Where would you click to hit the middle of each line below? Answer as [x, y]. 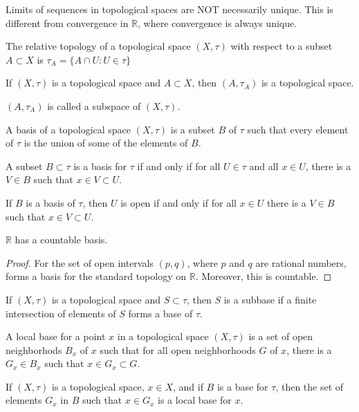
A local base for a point [56, 336]
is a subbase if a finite [270, 299]
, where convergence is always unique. [218, 22]
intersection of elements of [61, 313]
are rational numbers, [301, 262]
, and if [188, 386]
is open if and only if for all [178, 202]
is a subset [193, 129]
